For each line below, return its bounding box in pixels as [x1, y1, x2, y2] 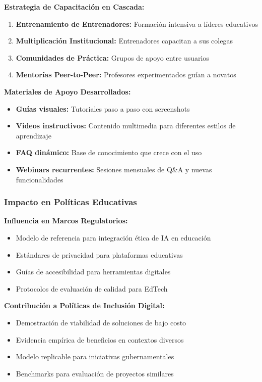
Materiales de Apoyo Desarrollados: [4, 86, 131, 97]
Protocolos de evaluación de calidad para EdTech [16, 283, 168, 294]
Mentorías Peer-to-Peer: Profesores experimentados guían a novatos [16, 69, 236, 80]
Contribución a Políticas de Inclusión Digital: [4, 300, 165, 311]
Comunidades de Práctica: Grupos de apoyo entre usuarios [16, 52, 209, 63]
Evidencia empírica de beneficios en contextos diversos [16, 334, 184, 345]
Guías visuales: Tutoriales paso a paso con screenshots [16, 103, 190, 114]
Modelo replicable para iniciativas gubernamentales [16, 351, 174, 362]
